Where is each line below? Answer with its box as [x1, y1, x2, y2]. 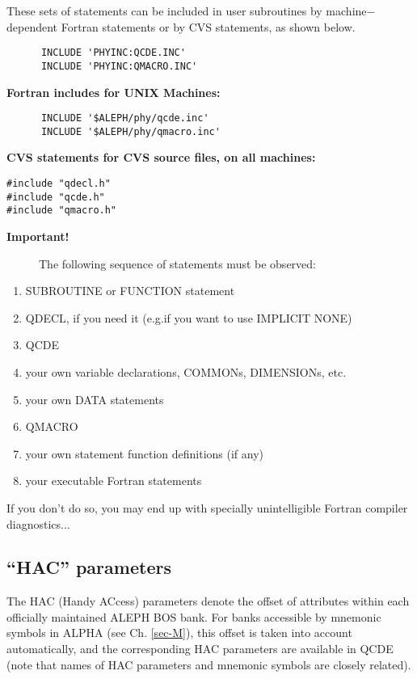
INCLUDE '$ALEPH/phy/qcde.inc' [40, 112, 209, 124]
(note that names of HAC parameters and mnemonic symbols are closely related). [6, 656, 411, 673]
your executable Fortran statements [25, 472, 202, 489]
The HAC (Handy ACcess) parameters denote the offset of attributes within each [6, 593, 410, 609]
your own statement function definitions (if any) [25, 445, 264, 462]
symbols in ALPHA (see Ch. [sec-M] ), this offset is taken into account [6, 624, 352, 641]
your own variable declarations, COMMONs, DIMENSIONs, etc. [25, 363, 347, 380]
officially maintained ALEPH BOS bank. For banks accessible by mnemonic [6, 608, 381, 625]
